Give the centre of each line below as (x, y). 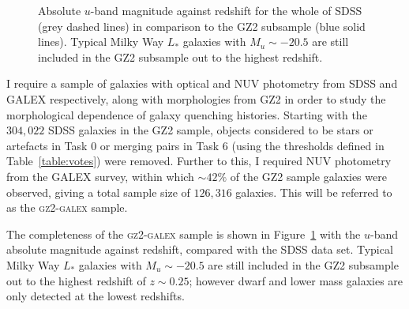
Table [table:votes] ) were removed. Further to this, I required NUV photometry (199, 161)
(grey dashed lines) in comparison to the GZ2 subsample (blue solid (202, 26)
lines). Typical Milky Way (101, 41)
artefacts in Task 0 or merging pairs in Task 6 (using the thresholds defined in (195, 145)
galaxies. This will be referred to (314, 192)
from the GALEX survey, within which (100, 176)
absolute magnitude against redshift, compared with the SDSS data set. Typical (200, 249)
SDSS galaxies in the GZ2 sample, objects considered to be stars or (210, 130)
